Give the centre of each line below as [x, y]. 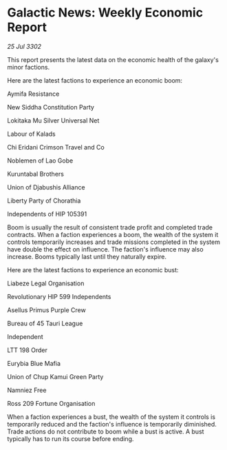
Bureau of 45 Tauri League [45, 323]
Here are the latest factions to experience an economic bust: [93, 269]
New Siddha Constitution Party [51, 107]
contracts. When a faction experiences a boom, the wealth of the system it [113, 234]
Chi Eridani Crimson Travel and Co [56, 147]
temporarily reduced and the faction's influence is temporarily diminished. [112, 424]
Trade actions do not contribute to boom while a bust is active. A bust [106, 431]
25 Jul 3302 [24, 46]
